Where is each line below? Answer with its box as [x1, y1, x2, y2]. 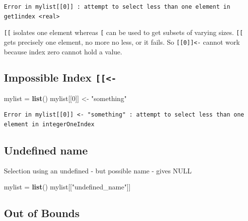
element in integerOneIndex [4, 121, 95, 128]
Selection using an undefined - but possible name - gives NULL [4, 165, 192, 175]
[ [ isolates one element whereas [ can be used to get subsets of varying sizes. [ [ [4, 27, 243, 37]
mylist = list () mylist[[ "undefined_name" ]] [4, 182, 131, 192]
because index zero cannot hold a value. [4, 46, 123, 56]
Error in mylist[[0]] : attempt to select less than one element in [4, 3, 230, 10]
